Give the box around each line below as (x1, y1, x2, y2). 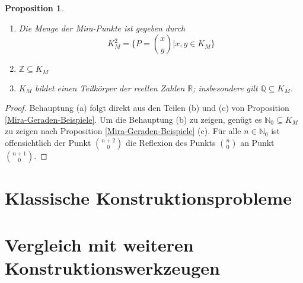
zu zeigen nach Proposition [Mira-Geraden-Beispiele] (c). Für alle (5, 125, 241, 137)
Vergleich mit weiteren (5, 232, 194, 256)
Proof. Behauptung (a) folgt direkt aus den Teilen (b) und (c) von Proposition (5, 101, 289, 114)
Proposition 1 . (5, 2, 63, 14)
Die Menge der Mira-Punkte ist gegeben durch (18, 21, 186, 34)
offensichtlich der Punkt (5, 136, 91, 149)
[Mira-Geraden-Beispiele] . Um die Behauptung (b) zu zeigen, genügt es (5, 113, 262, 125)
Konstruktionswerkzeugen (5, 255, 220, 279)
